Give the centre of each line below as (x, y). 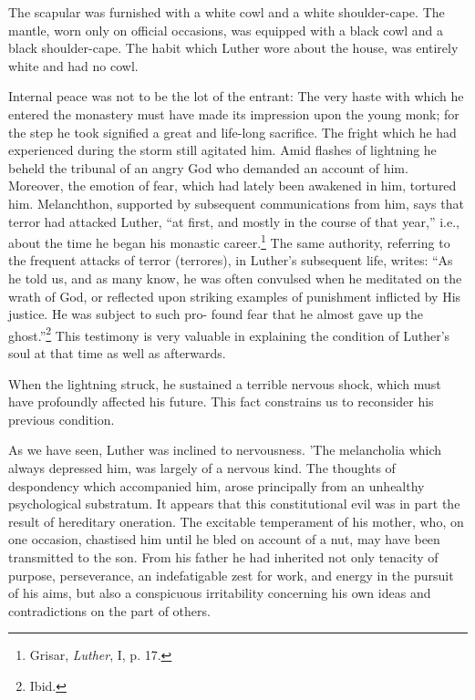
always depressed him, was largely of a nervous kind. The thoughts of (202, 467)
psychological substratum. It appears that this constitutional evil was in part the (234, 504)
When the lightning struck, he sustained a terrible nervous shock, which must (225, 383)
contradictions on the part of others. (109, 610)
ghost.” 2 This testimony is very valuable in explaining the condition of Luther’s (229, 334)
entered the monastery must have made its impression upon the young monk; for (234, 113)
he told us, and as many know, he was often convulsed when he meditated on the (235, 278)
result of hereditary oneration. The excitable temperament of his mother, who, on (236, 521)
